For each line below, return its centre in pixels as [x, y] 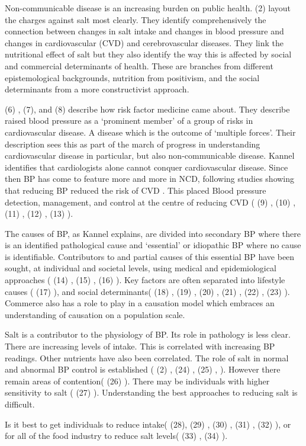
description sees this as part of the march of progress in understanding [133, 144]
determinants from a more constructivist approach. [97, 89]
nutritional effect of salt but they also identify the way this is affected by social [148, 54]
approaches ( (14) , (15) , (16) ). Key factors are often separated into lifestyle [145, 280]
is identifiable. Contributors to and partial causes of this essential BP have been [150, 256]
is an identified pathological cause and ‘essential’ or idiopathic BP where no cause [153, 245]
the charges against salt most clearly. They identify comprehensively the [136, 19]
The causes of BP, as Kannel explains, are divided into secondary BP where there [153, 233]
